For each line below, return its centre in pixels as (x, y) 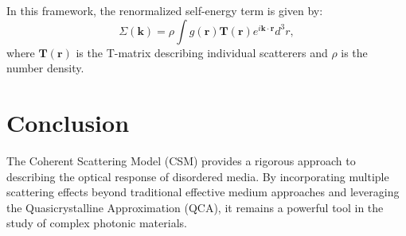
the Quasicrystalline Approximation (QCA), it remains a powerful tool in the (195, 207)
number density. (45, 68)
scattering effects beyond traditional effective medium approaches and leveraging (203, 192)
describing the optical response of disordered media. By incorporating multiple (198, 176)
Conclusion (68, 122)
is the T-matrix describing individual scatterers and (202, 52)
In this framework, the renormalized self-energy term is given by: (165, 10)
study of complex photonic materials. (97, 223)
